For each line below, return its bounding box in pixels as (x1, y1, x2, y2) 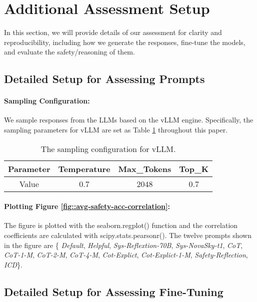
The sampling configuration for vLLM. (40, 142, 176, 154)
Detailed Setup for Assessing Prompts (4, 71, 205, 86)
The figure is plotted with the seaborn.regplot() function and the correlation (4, 220, 238, 230)
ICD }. (4, 259, 22, 269)
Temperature (58, 162, 110, 174)
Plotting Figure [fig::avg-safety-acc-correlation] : (4, 201, 170, 211)
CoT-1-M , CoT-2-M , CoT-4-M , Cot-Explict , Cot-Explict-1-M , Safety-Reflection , (4, 249, 248, 260)
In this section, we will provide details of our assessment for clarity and (4, 27, 222, 37)
